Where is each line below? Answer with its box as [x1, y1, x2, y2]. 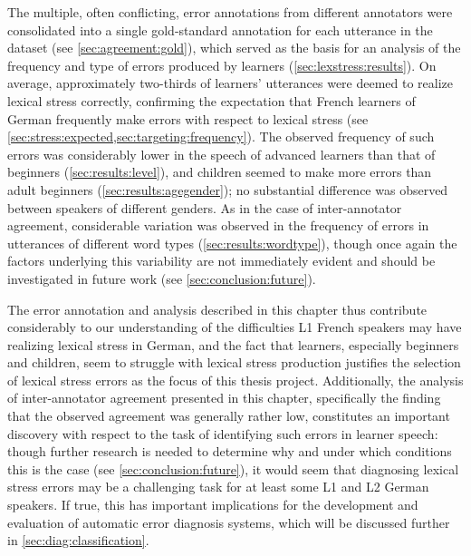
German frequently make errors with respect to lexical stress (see [7, 109, 369, 128]
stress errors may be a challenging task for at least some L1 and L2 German [7, 477, 429, 496]
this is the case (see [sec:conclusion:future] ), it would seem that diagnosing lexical [7, 459, 459, 478]
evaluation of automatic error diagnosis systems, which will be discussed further [7, 512, 450, 532]
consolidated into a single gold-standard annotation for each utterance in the [7, 20, 433, 39]
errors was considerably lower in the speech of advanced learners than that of [7, 144, 436, 163]
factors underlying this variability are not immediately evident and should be [7, 251, 436, 270]
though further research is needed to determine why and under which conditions [7, 442, 452, 461]
